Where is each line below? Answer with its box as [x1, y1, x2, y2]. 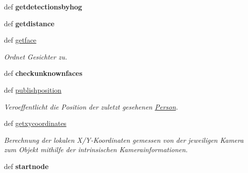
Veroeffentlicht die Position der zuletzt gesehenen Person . [4, 101, 178, 112]
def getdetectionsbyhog [4, 1, 82, 11]
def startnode [4, 161, 49, 171]
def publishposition [4, 84, 62, 95]
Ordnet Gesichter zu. [4, 51, 67, 61]
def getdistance [4, 18, 54, 28]
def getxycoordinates [4, 118, 67, 128]
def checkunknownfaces [4, 68, 83, 78]
